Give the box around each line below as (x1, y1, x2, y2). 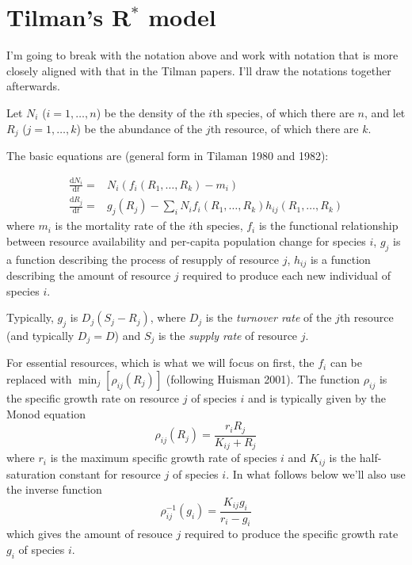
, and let (364, 104, 406, 120)
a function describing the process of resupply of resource (6, 250, 279, 267)
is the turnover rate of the (205, 309, 332, 326)
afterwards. (6, 78, 60, 94)
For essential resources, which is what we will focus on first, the (6, 354, 315, 371)
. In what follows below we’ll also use (226, 465, 406, 482)
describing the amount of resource (6, 266, 171, 283)
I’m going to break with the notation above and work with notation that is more (6, 47, 399, 63)
